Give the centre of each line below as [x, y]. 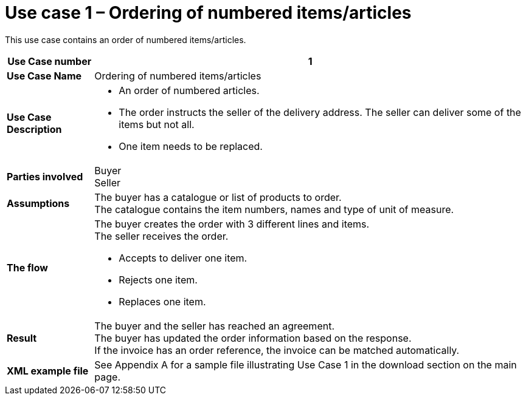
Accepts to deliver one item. [183, 258]
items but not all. [157, 124]
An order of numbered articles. [189, 90]
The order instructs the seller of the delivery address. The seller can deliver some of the [320, 112]
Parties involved [45, 176]
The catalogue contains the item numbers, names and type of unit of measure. [274, 209]
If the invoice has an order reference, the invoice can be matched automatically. [277, 350]
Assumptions [38, 203]
